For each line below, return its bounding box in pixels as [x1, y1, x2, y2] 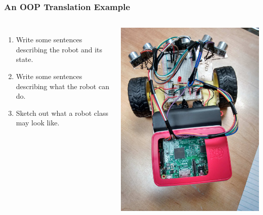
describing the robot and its [16, 44, 102, 54]
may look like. [16, 117, 60, 128]
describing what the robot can [16, 81, 109, 91]
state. [16, 54, 33, 64]
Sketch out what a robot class [16, 107, 108, 118]
